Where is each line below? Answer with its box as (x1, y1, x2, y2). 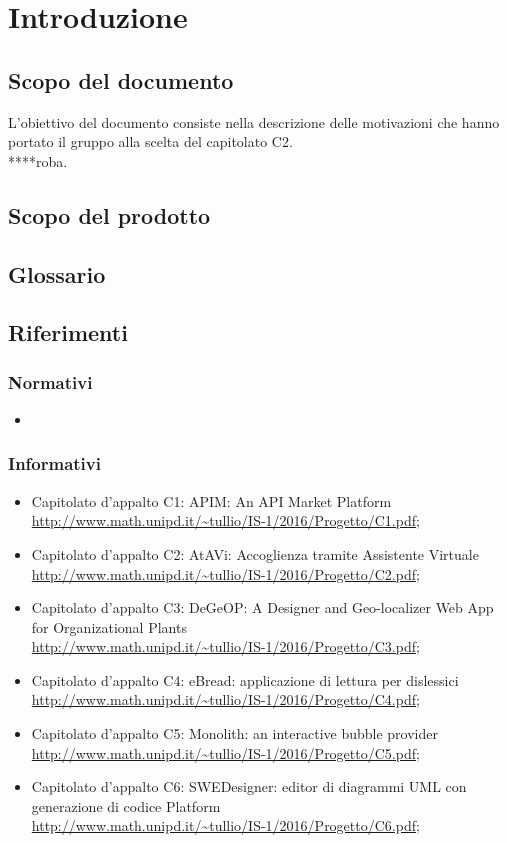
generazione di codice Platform (31, 795, 221, 816)
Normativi (8, 369, 93, 394)
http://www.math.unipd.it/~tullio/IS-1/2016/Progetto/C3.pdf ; (31, 636, 420, 657)
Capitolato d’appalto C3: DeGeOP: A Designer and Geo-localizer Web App (31, 597, 494, 618)
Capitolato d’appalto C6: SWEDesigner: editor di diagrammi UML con (31, 776, 467, 797)
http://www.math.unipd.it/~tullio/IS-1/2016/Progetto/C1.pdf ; (31, 510, 420, 531)
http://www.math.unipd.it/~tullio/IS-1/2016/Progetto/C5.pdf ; (31, 742, 420, 763)
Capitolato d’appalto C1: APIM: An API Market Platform (31, 490, 392, 511)
